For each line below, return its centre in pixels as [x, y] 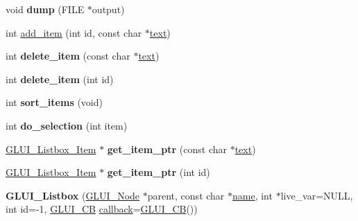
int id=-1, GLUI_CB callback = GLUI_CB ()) [102, 209]
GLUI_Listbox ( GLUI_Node [73, 195]
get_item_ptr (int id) [159, 172]
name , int [253, 195]
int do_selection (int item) [67, 125]
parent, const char [186, 195]
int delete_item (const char [68, 56]
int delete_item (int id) [60, 79]
